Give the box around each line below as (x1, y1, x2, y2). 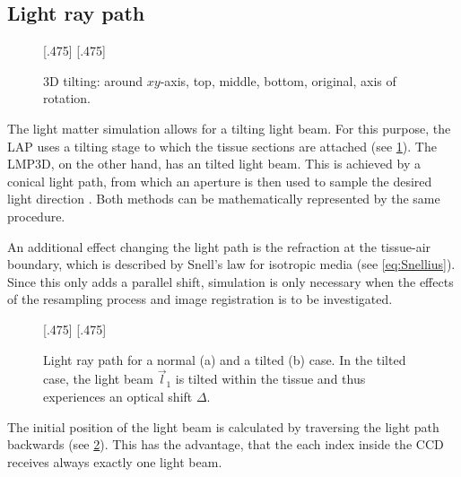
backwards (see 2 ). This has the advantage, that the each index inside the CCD (7, 435, 444, 454)
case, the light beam (43, 369, 153, 388)
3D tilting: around (43, 71, 144, 90)
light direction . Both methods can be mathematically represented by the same (7, 189, 440, 208)
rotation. (43, 89, 91, 108)
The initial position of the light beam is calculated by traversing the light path (7, 417, 439, 436)
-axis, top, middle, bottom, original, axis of (160, 71, 396, 90)
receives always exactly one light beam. (7, 452, 222, 471)
